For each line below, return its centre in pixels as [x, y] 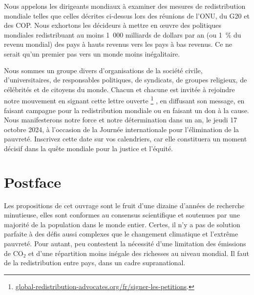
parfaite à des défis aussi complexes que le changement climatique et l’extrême [121, 234]
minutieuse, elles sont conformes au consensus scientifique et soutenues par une [122, 215]
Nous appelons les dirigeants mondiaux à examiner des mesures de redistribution [125, 6]
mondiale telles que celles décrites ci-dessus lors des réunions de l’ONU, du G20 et [127, 15]
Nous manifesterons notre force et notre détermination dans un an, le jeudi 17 [121, 120]
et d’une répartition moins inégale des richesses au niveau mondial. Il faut [139, 253]
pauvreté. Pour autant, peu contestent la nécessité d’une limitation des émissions [125, 244]
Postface [32, 182]
